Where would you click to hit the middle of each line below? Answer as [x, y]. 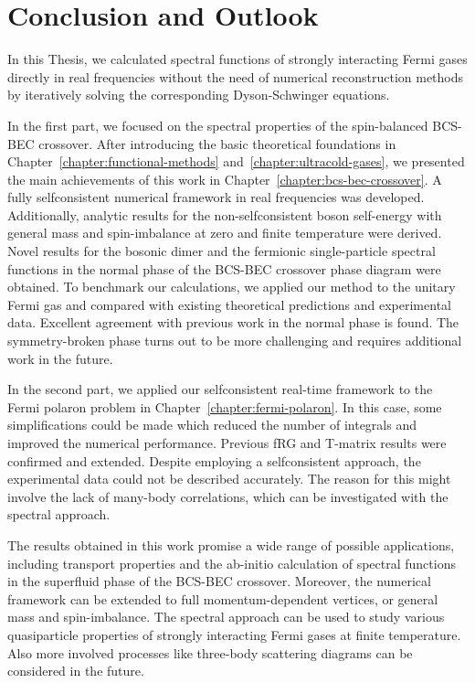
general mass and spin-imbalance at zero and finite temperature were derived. [225, 233]
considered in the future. [76, 671]
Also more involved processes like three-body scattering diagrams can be [210, 652]
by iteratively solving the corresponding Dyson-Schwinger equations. [199, 95]
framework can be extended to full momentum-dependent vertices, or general [223, 598]
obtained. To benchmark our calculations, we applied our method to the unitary [232, 287]
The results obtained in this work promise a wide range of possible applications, [231, 544]
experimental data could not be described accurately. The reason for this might [229, 479]
